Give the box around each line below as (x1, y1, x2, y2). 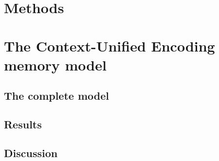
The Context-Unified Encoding (4, 36, 215, 55)
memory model (4, 54, 107, 74)
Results (4, 117, 42, 132)
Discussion (4, 145, 58, 160)
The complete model (4, 88, 109, 103)
